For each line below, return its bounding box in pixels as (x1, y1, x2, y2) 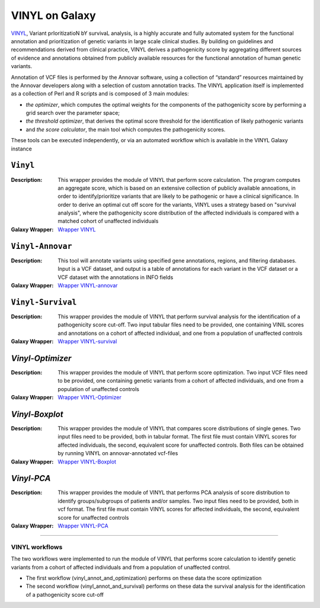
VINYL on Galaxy (11, 9, 96, 22)
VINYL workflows (11, 543, 63, 551)
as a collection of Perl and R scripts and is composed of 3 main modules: (11, 90, 189, 97)
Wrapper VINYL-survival (57, 338, 117, 345)
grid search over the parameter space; (25, 110, 120, 117)
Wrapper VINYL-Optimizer (57, 394, 121, 401)
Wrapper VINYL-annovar (57, 281, 118, 289)
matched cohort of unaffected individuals (57, 217, 159, 225)
